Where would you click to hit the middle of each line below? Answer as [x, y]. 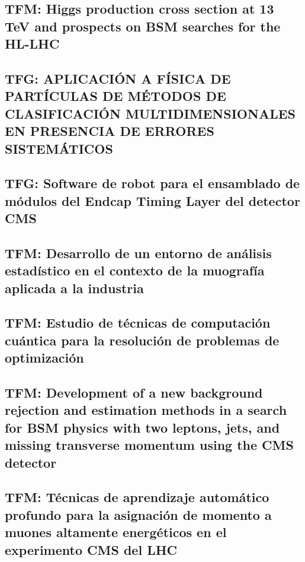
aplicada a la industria [74, 288]
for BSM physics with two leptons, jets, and [142, 427]
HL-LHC [32, 44]
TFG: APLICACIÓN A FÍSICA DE [118, 78]
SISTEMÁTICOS [59, 148]
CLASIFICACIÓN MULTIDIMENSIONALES [150, 113]
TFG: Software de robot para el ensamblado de [152, 183]
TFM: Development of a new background [134, 392]
